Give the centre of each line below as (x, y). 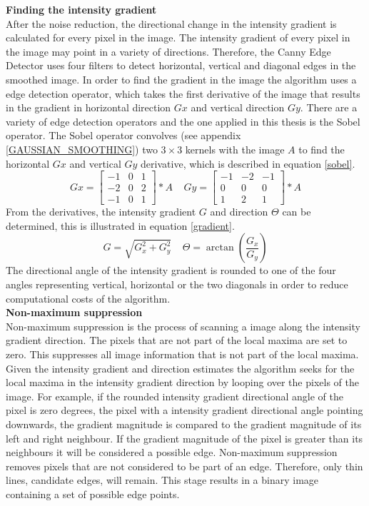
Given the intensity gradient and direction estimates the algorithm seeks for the (180, 368)
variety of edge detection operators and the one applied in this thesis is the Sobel (183, 121)
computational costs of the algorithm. (88, 298)
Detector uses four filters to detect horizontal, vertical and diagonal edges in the (181, 65)
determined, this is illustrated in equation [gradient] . (120, 225)
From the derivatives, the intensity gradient (101, 212)
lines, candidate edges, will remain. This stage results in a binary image (162, 480)
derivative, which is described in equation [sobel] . (248, 163)
